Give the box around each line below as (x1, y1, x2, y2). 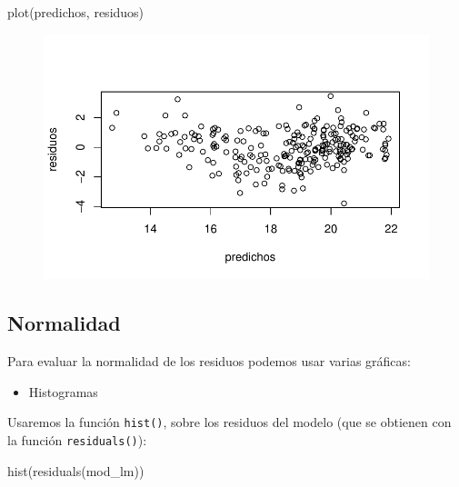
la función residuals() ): (7, 431, 147, 450)
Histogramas (28, 382, 98, 401)
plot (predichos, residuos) (7, 3, 145, 21)
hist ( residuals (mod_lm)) (7, 461, 145, 480)
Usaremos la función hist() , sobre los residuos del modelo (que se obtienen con (7, 412, 452, 432)
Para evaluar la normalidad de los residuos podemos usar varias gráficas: (7, 352, 411, 371)
